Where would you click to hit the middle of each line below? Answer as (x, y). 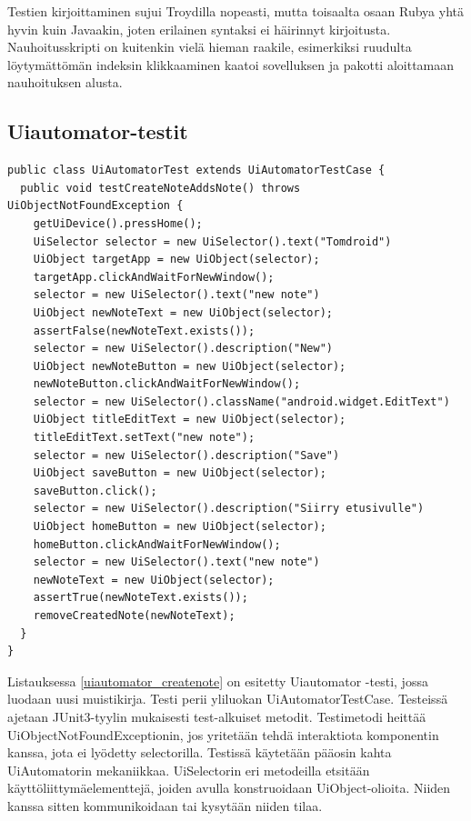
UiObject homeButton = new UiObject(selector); (180, 527)
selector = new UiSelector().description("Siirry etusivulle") (229, 509)
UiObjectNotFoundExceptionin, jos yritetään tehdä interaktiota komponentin (223, 734)
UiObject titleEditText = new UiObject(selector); (190, 420)
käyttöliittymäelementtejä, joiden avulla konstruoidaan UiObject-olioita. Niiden (229, 788)
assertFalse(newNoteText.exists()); (144, 330)
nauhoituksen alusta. (65, 82)
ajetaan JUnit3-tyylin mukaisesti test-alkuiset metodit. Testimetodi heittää (217, 716)
